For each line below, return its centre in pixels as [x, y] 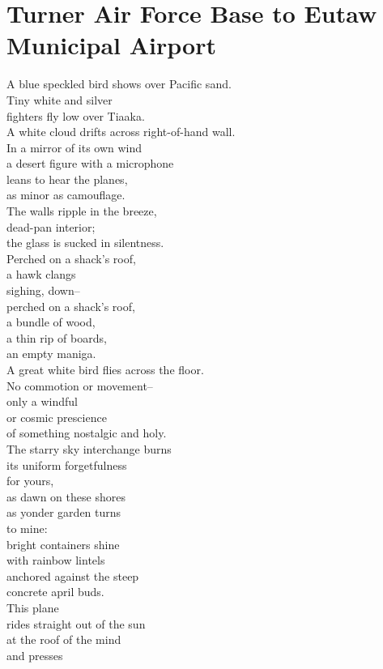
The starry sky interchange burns [89, 448]
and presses [35, 655]
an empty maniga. [51, 354]
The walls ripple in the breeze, [82, 211]
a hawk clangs [41, 274]
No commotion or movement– [80, 385]
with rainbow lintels [56, 560]
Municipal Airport [111, 45]
